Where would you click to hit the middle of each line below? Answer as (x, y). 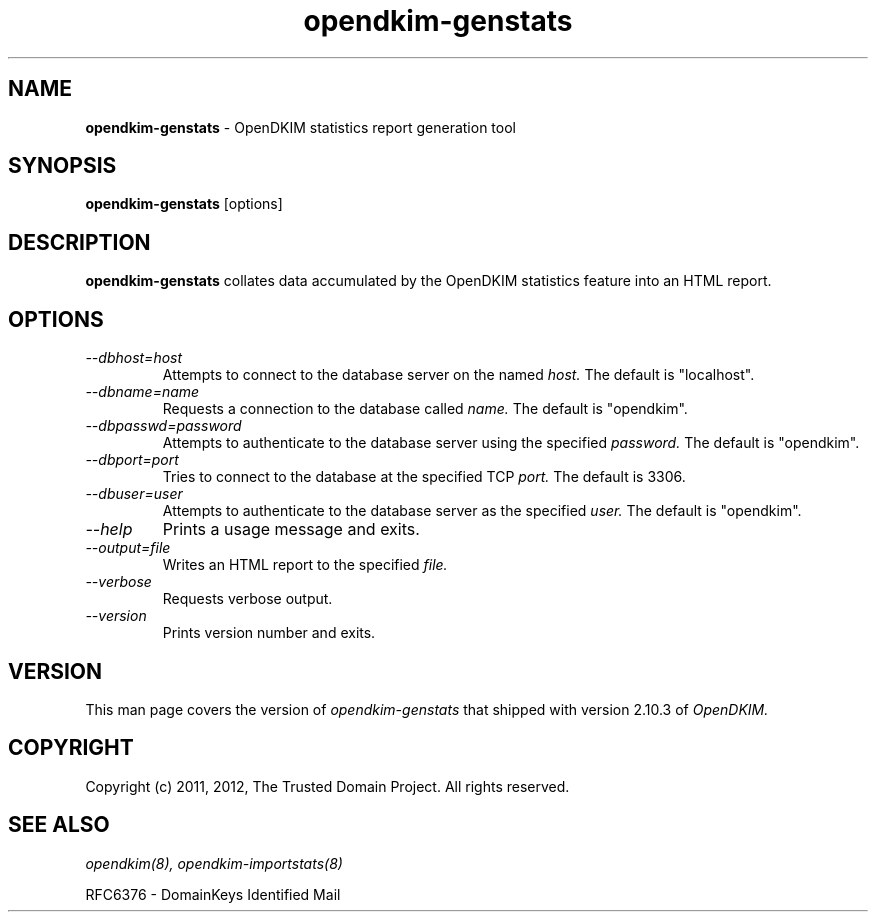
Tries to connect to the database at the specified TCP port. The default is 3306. (424, 477)
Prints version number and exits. (269, 633)
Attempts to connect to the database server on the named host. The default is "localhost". (458, 375)
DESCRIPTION (79, 242)
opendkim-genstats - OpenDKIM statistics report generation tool (300, 127)
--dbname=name (142, 392)
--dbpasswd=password (163, 426)
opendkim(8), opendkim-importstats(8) (214, 863)
